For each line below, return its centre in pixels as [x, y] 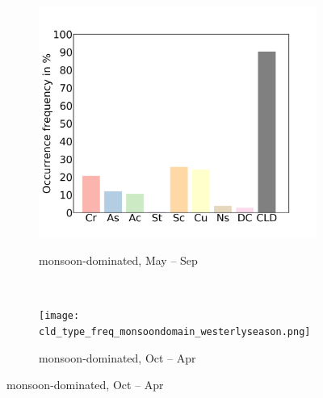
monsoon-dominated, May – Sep [118, 260]
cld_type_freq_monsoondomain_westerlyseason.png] [175, 331]
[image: [59, 316]
